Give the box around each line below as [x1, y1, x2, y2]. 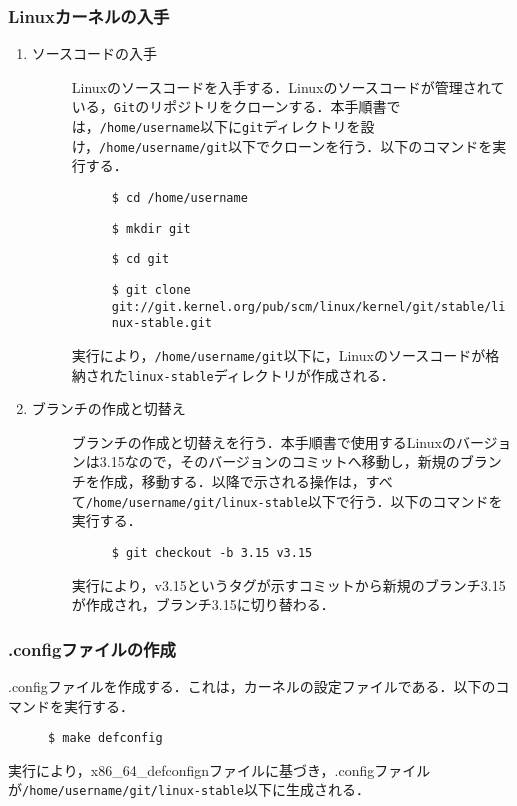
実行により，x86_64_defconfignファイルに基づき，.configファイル [8, 759, 431, 780]
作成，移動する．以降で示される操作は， [99, 471, 366, 491]
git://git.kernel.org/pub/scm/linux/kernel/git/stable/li [111, 299, 506, 314]
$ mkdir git [111, 221, 191, 236]
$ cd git [111, 252, 170, 267]
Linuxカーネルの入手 [8, 3, 170, 28]
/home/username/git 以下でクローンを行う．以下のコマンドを [99, 135, 493, 156]
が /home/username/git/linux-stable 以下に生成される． [8, 779, 370, 800]
